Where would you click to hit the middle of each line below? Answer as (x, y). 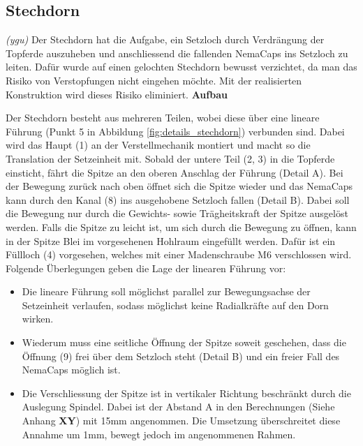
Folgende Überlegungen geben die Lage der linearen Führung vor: (146, 268)
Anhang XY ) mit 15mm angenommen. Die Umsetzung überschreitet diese (181, 421)
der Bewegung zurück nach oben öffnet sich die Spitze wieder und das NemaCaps (179, 186)
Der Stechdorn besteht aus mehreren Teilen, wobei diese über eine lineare (163, 118)
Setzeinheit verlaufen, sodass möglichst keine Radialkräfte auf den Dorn (175, 305)
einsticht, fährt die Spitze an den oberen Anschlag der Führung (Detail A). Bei (175, 172)
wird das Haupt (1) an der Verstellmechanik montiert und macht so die (158, 145)
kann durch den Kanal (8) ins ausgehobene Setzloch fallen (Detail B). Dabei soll (178, 199)
